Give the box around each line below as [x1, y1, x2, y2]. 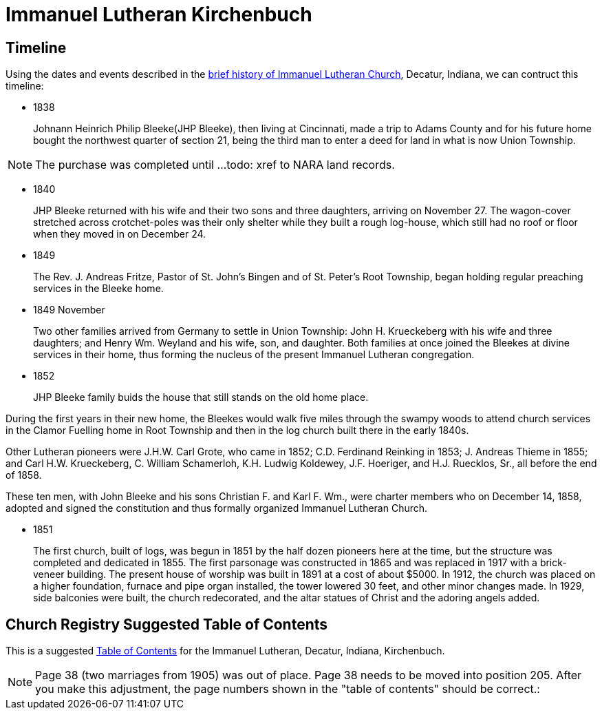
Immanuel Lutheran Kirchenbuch [6, 3, 312, 26]
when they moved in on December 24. [33, 228, 206, 240]
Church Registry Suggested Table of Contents [6, 615, 328, 633]
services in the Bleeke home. [33, 282, 164, 295]
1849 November [33, 304, 105, 316]
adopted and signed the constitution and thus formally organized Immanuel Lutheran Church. [6, 502, 428, 515]
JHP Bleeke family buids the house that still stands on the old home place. [33, 391, 369, 404]
